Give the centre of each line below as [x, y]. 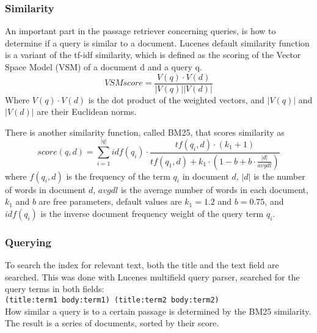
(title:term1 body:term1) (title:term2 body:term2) [112, 300]
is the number [279, 176]
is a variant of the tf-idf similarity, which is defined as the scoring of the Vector [153, 55]
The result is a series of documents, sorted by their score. [112, 323]
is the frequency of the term [118, 176]
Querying [28, 242]
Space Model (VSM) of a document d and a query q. [104, 67]
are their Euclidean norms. [87, 112]
